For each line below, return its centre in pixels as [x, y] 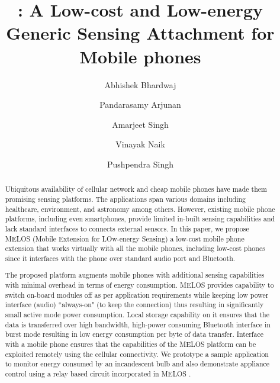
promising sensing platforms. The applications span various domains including [125, 199]
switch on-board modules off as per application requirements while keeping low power [137, 295]
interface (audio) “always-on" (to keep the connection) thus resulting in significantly [134, 305]
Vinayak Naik [140, 144]
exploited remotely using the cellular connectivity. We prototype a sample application [137, 354]
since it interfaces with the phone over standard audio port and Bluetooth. [120, 258]
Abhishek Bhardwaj [140, 84]
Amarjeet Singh [140, 124]
